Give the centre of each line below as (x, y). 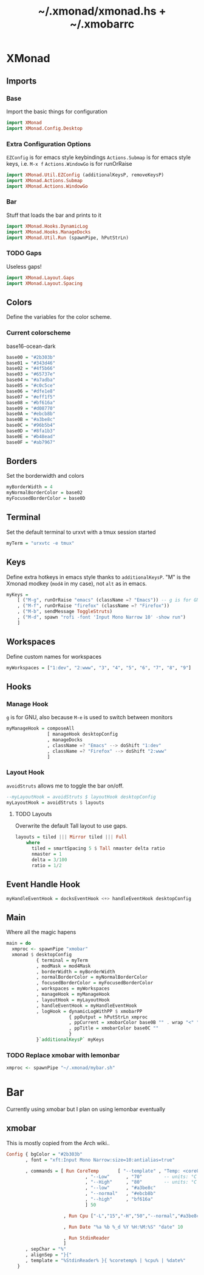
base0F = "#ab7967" (31, 442)
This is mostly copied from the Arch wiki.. (58, 1143)
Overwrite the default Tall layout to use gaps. (71, 826)
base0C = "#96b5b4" (31, 425)
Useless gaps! (24, 266)
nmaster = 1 (46, 854)
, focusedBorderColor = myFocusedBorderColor (95, 983)
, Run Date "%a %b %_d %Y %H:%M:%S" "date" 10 (123, 1227)
